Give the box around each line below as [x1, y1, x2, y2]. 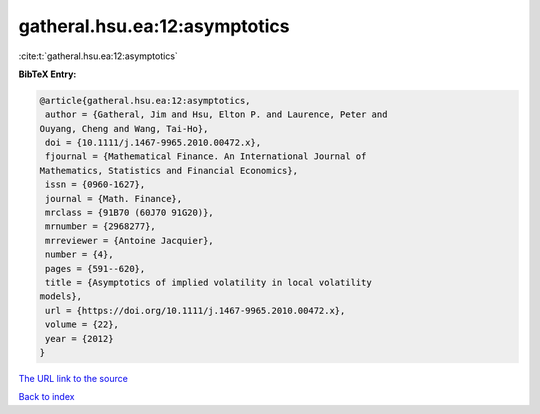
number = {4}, [45, 249, 114, 260]
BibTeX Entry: [18, 68, 77, 80]
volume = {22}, [45, 319, 120, 330]
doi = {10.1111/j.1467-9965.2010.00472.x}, [45, 137, 262, 149]
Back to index [18, 391, 75, 403]
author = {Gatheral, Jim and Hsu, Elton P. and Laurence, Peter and [45, 109, 388, 120]
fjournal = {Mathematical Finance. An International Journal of [45, 151, 367, 162]
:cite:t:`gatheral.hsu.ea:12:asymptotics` [18, 50, 179, 62]
